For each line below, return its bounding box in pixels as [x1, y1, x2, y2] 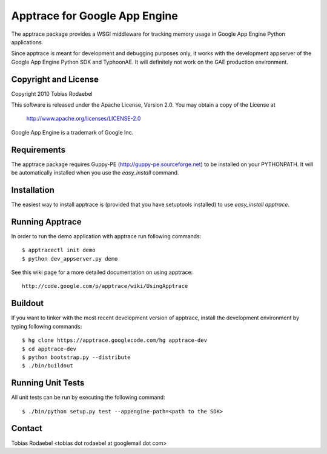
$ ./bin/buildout [22, 362, 73, 369]
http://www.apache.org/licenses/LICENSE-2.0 [26, 115, 141, 122]
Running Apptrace [11, 216, 82, 227]
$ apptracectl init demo [22, 247, 96, 254]
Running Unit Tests [11, 378, 85, 388]
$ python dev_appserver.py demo [22, 255, 118, 262]
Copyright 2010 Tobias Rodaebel [11, 90, 93, 97]
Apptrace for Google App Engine [11, 9, 178, 22]
